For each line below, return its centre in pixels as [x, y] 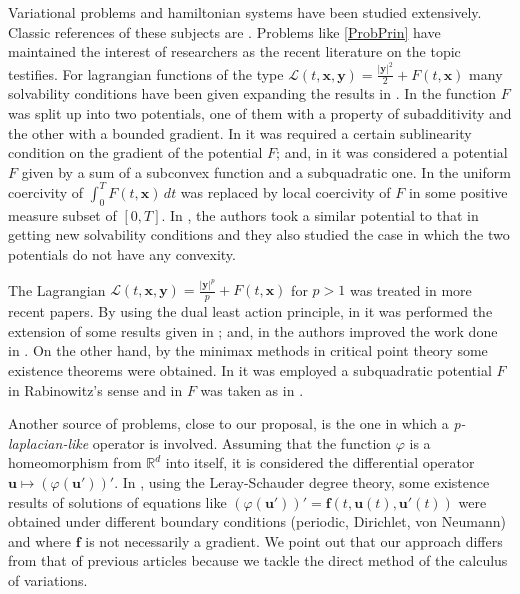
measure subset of [62, 214]
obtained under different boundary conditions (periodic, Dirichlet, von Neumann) [257, 521]
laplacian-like [48, 442]
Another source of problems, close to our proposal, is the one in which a [228, 423]
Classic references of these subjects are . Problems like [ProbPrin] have [224, 31]
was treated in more [410, 289]
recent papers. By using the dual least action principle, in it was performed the [250, 311]
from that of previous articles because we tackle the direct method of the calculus [258, 560]
